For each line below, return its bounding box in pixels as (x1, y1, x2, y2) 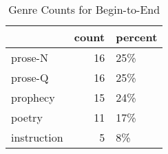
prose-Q (11, 69, 49, 85)
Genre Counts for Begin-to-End (8, 1, 160, 17)
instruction (11, 129, 63, 145)
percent (116, 29, 158, 45)
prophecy (11, 89, 55, 105)
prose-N (11, 49, 48, 65)
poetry (11, 109, 43, 125)
